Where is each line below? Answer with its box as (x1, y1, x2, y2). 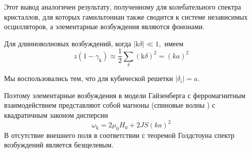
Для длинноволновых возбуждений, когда (4, 38, 131, 48)
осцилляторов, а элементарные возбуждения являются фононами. (4, 21, 205, 32)
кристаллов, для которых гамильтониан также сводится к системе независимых (4, 11, 248, 22)
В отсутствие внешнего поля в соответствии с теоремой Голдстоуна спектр (4, 129, 235, 140)
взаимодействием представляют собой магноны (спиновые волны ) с (4, 100, 216, 110)
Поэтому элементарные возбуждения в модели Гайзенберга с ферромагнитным (4, 90, 245, 100)
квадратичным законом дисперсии (4, 109, 108, 120)
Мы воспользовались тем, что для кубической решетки (4, 73, 173, 84)
